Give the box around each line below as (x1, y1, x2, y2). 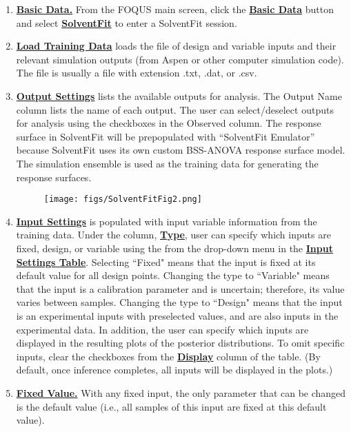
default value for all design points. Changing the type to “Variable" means (16, 268, 330, 282)
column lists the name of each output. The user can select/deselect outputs (16, 102, 334, 116)
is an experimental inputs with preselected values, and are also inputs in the (16, 308, 339, 322)
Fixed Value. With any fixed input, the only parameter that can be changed (16, 385, 346, 400)
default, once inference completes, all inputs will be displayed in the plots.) (16, 362, 333, 377)
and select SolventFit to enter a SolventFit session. (16, 15, 237, 30)
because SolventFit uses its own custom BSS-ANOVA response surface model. (16, 143, 345, 157)
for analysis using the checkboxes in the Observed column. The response (16, 116, 321, 130)
